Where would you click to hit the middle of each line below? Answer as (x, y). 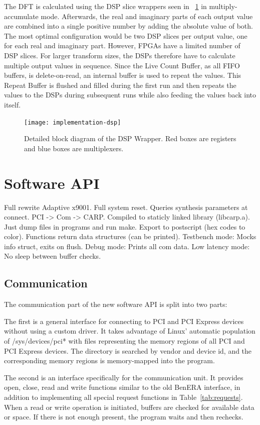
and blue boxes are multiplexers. (74, 148)
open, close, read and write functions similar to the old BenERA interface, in (122, 387)
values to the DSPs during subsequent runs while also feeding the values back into (130, 95)
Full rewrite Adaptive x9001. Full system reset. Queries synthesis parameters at (126, 207)
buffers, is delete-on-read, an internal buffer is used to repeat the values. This (123, 75)
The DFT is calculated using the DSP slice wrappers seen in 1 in (105, 6)
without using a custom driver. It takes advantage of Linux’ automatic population (130, 331)
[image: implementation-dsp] (73, 122)
